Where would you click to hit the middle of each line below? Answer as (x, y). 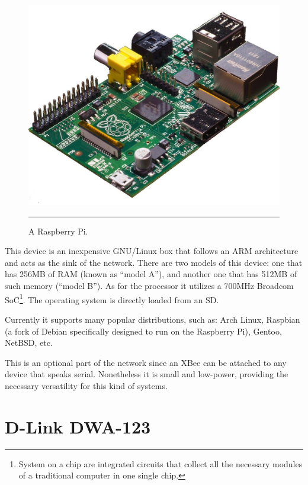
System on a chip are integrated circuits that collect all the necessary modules (161, 463)
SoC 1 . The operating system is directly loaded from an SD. (112, 298)
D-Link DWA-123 (78, 426)
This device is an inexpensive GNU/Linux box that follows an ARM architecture (152, 251)
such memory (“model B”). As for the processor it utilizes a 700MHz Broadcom (149, 286)
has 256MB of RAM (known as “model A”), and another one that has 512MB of (151, 274)
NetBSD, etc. (29, 343)
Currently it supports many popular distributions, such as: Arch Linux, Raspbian (153, 319)
